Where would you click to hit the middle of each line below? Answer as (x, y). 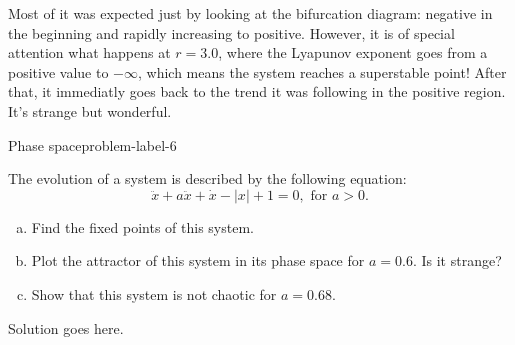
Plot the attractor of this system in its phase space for (198, 260)
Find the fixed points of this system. (142, 226)
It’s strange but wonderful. (90, 110)
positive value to (58, 71)
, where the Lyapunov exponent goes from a (353, 52)
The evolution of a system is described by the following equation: (207, 178)
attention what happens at (89, 52)
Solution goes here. (66, 327)
